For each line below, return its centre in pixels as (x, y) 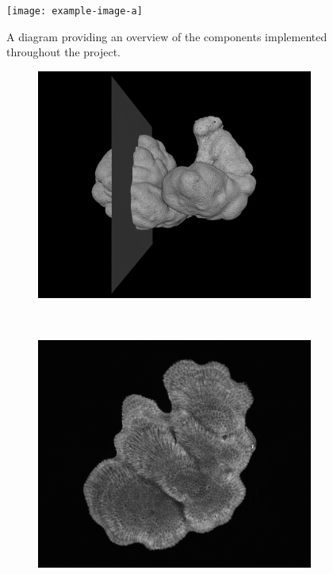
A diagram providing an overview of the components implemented (167, 36)
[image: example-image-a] (75, 11)
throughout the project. (64, 52)
